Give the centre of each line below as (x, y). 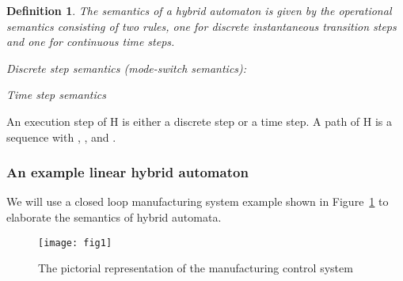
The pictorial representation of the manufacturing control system (196, 268)
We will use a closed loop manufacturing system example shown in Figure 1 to (198, 201)
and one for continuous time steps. (91, 42)
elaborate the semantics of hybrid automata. (114, 216)
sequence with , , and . (61, 137)
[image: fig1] (75, 243)
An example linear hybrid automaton (127, 172)
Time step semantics (56, 95)
